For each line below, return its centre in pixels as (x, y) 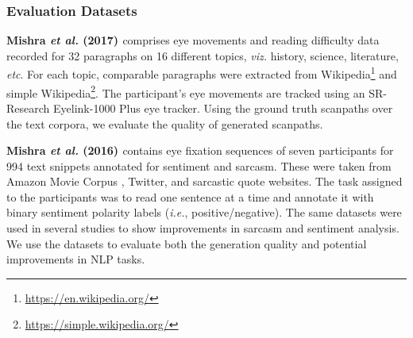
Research (28, 108)
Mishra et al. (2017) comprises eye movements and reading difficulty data (193, 40)
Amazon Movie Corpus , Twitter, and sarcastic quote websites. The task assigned (205, 181)
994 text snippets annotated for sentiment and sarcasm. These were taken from (199, 165)
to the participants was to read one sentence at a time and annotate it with (190, 196)
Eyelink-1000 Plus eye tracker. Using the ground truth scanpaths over (223, 108)
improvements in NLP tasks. (76, 259)
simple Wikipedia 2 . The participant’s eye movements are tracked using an (186, 91)
